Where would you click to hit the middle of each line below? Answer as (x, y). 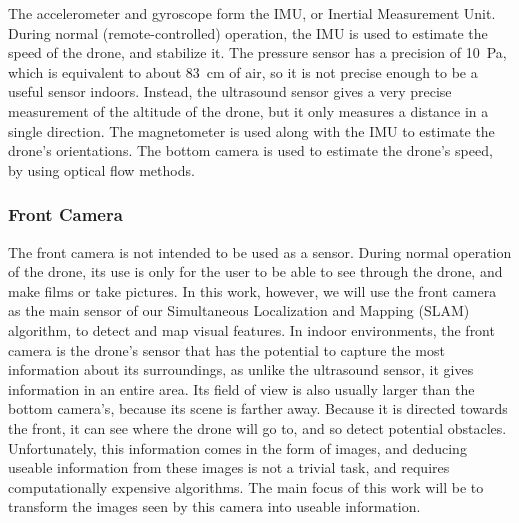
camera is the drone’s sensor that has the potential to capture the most (226, 349)
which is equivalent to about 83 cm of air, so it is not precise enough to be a (243, 71)
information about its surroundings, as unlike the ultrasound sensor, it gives (241, 369)
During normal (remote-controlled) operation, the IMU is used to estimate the (248, 32)
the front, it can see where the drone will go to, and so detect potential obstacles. (257, 427)
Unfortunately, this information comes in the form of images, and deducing (237, 447)
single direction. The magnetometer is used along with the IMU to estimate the (251, 130)
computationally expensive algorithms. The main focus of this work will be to (246, 486)
